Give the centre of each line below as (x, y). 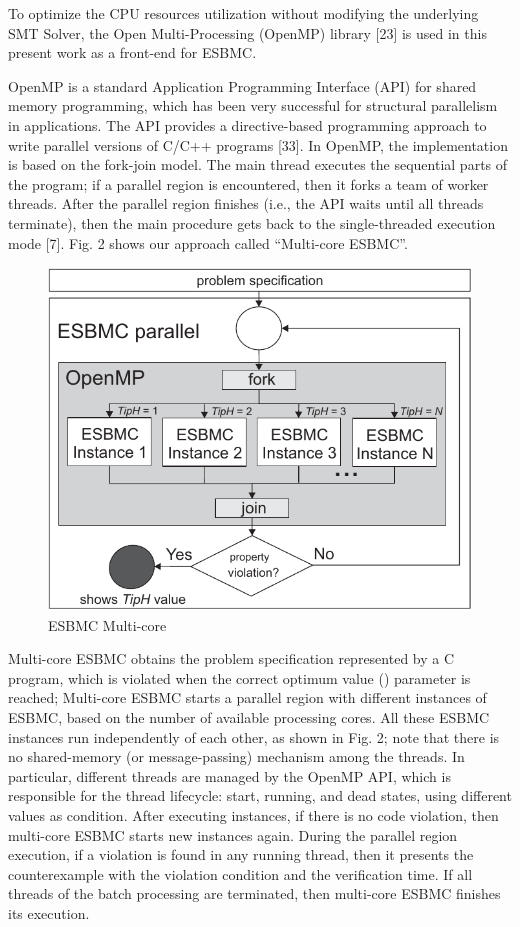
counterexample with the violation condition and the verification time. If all (240, 873)
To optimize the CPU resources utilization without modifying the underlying (243, 13)
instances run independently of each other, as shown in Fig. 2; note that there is (254, 736)
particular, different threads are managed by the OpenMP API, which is (229, 775)
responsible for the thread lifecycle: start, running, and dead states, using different (260, 795)
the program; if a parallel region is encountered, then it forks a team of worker (248, 183)
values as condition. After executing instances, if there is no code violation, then (253, 814)
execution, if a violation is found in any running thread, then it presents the (241, 854)
